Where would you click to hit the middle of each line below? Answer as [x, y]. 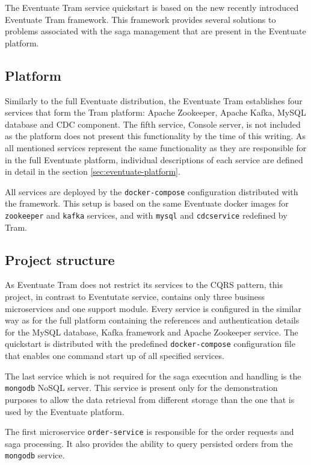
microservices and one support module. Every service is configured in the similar [153, 308]
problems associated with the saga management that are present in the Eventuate [155, 31]
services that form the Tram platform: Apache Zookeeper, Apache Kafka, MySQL [155, 112]
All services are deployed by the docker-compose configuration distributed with [152, 191]
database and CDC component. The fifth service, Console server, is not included [153, 124]
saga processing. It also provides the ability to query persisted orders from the [149, 443]
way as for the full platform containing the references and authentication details [152, 320]
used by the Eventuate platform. [65, 411]
